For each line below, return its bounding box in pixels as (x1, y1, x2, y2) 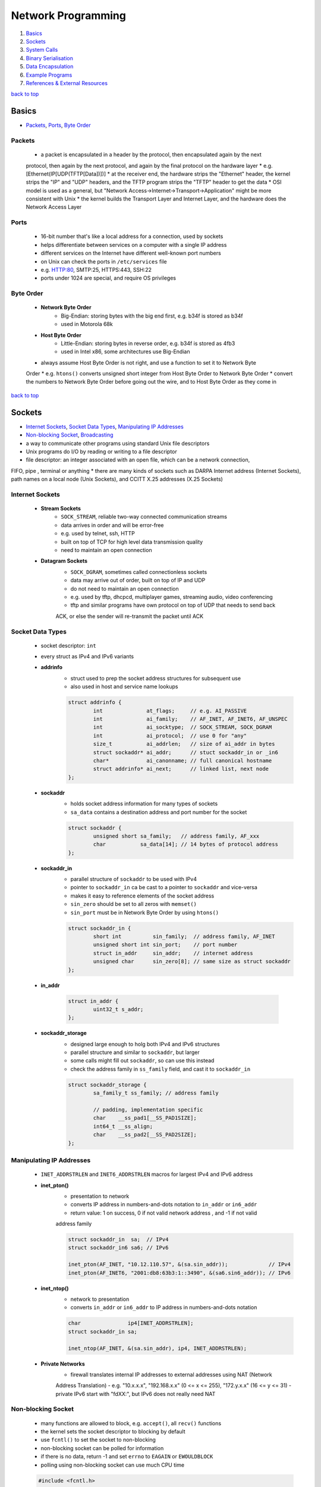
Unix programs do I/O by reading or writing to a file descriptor (26, 448, 178, 455)
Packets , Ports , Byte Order (26, 122, 92, 129)
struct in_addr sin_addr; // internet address (93, 949, 253, 956)
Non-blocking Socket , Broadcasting (26, 431, 114, 438)
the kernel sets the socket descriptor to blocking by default (40, 1428, 185, 1435)
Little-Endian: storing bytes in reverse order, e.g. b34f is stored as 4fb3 (61, 340, 235, 347)
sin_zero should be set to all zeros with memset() (70, 901, 197, 908)
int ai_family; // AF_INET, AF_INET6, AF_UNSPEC (93, 716, 288, 723)
